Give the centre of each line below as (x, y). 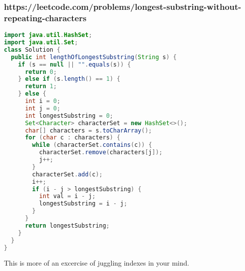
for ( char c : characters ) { (73, 138)
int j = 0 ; (43, 108)
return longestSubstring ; (67, 225)
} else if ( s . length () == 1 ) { (69, 79)
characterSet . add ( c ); (67, 174)
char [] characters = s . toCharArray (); (88, 130)
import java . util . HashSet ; (48, 35)
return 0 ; (41, 72)
